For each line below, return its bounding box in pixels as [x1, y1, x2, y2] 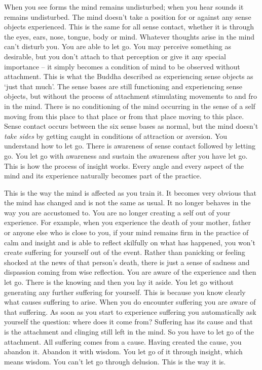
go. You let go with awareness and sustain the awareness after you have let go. [4, 150, 248, 161]
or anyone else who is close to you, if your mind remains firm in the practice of [4, 227, 249, 238]
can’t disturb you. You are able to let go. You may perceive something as [4, 41, 231, 52]
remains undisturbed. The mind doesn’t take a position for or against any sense [4, 11, 251, 22]
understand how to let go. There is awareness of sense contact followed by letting [4, 140, 255, 151]
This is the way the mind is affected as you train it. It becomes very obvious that [4, 187, 256, 198]
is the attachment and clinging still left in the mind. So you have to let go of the [4, 326, 254, 337]
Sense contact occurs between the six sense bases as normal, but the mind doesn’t [4, 121, 258, 131]
